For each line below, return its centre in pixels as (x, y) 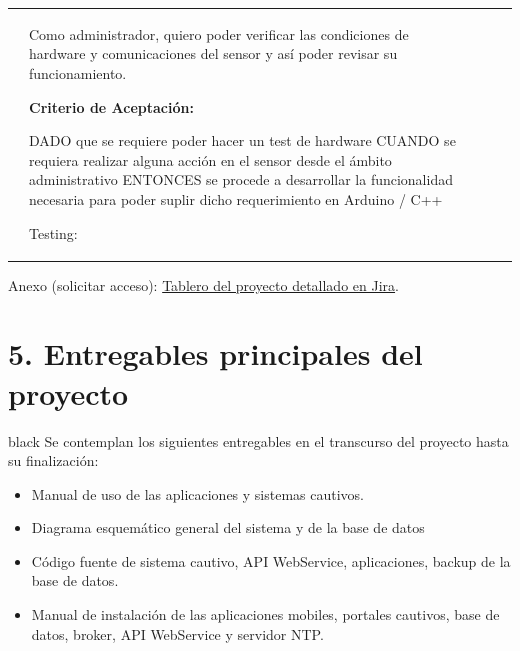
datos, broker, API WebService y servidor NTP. (177, 633)
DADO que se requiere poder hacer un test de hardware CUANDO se (242, 140)
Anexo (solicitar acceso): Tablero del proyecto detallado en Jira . (203, 284)
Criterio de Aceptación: (111, 106)
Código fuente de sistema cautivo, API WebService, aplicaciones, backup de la (271, 560)
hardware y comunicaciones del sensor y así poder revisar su (213, 53)
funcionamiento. (78, 72)
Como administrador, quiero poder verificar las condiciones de (219, 33)
